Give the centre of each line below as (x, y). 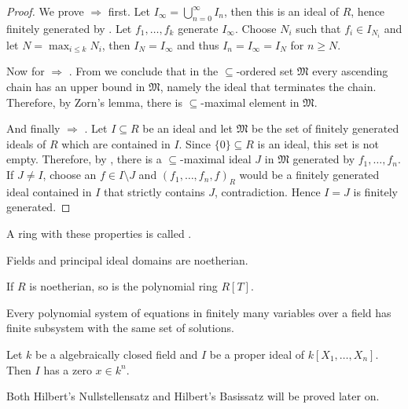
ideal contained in (49, 191)
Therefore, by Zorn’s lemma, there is (94, 102)
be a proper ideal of (257, 354)
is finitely (376, 191)
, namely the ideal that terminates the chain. (268, 87)
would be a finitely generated (309, 175)
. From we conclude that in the (143, 71)
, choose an (70, 175)
